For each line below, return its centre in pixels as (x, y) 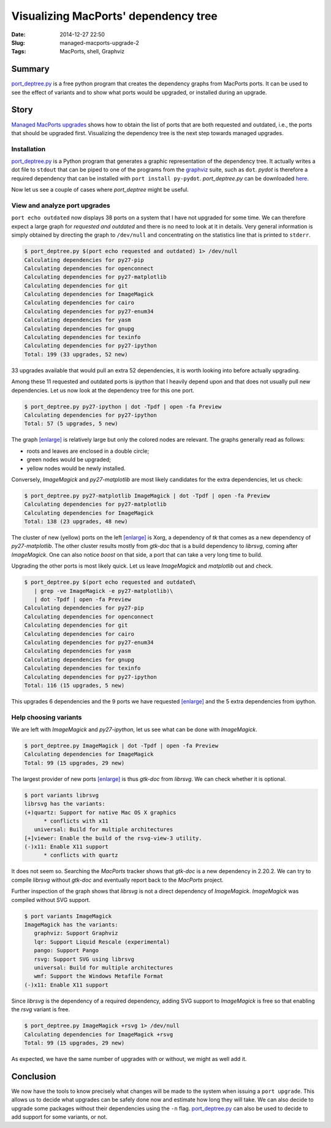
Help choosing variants (47, 717)
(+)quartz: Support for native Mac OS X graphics (100, 812)
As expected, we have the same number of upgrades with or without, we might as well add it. (129, 1059)
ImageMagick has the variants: (71, 925)
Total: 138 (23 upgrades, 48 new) (76, 522)
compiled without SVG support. (51, 899)
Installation (29, 149)
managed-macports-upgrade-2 (99, 42)
